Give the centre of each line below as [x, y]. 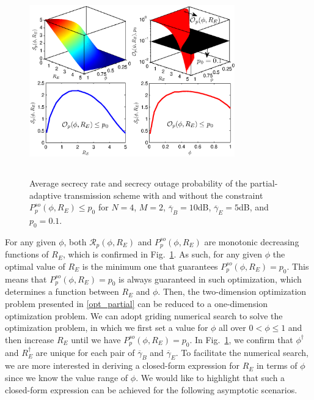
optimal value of [35, 266]
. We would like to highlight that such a [210, 377]
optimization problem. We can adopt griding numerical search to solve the [144, 315]
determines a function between [62, 291]
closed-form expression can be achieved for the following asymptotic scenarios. [151, 389]
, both [75, 241]
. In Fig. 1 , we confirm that [241, 339]
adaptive [46, 195]
